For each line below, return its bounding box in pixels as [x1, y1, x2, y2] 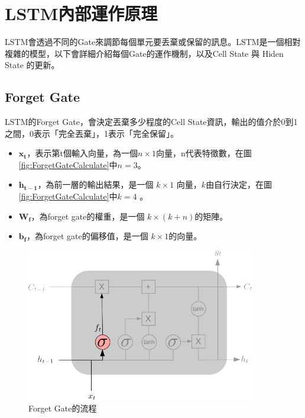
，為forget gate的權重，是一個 [31, 210, 145, 222]
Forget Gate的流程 [28, 401, 97, 414]
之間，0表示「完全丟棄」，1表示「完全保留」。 [5, 127, 179, 139]
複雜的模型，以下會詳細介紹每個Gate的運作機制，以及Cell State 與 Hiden [5, 47, 284, 59]
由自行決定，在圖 [206, 178, 272, 191]
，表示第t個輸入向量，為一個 [27, 147, 138, 159]
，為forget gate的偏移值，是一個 [26, 230, 148, 242]
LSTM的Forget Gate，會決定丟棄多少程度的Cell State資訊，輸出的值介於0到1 [5, 115, 298, 128]
